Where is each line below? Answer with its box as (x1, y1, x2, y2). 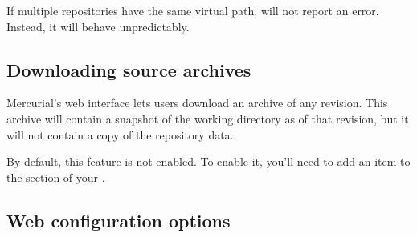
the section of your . (6, 168, 105, 185)
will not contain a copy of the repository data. (6, 126, 234, 143)
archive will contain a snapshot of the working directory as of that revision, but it (6, 110, 409, 127)
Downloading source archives (6, 57, 251, 82)
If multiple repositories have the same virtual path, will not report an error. (6, 2, 379, 18)
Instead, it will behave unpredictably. (6, 18, 190, 34)
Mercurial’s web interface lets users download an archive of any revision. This (6, 94, 388, 111)
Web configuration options (6, 207, 231, 232)
